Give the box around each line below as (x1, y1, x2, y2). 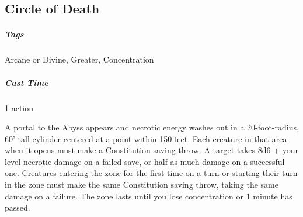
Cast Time (5, 76, 48, 88)
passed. (5, 201, 30, 213)
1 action (5, 101, 33, 113)
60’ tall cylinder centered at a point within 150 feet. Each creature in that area (5, 132, 287, 144)
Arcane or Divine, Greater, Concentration (5, 53, 154, 66)
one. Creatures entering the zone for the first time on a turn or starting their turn (5, 167, 298, 179)
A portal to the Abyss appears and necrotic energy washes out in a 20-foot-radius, (5, 121, 299, 133)
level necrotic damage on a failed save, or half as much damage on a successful (5, 155, 285, 167)
